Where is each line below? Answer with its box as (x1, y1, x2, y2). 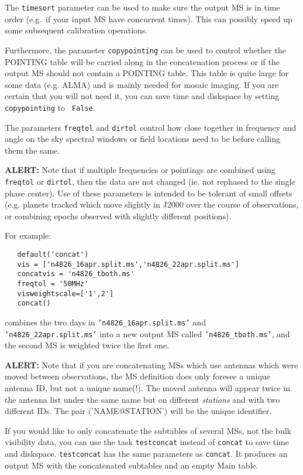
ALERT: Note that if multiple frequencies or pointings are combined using (5, 164, 276, 176)
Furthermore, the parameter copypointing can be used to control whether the (5, 43, 286, 56)
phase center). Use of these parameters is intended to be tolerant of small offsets (5, 186, 292, 199)
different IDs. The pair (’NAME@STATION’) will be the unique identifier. (5, 405, 272, 417)
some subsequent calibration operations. (5, 24, 148, 36)
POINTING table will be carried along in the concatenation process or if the (5, 55, 280, 67)
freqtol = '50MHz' (17, 279, 89, 288)
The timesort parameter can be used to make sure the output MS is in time (5, 1, 280, 13)
